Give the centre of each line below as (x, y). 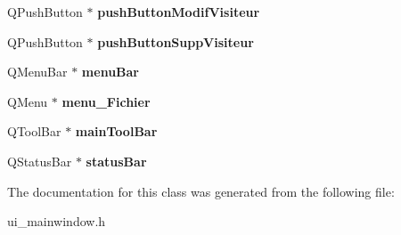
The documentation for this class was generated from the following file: (201, 191)
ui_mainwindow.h (57, 221)
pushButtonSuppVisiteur (176, 41)
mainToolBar (116, 131)
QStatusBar (40, 161)
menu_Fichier (106, 101)
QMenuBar (37, 72)
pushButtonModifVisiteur (179, 12)
